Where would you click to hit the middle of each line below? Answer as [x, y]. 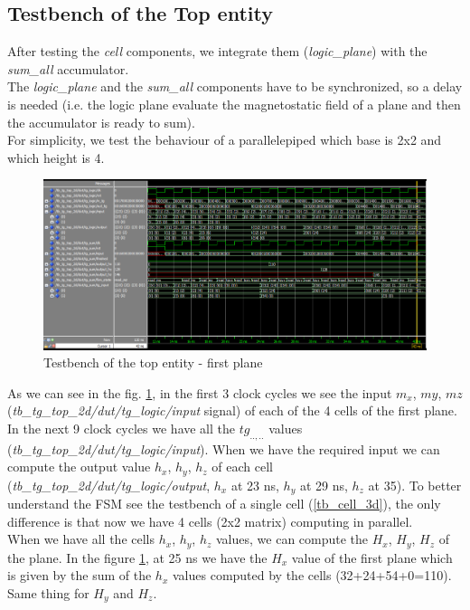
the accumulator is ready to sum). [101, 122]
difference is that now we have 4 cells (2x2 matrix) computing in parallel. [210, 521]
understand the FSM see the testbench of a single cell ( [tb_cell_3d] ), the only [224, 504]
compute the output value [79, 467]
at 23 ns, [255, 485]
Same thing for [48, 593]
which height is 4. [56, 157]
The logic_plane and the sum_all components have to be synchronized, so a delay [235, 86]
